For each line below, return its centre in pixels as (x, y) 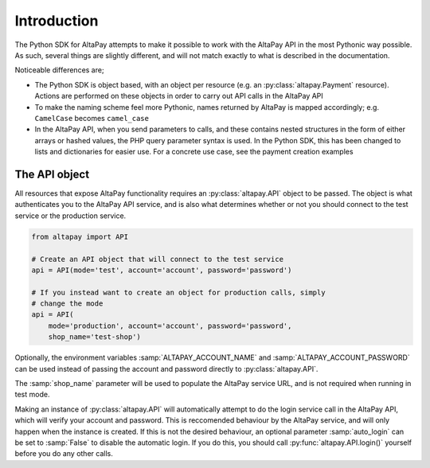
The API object (52, 174)
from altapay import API (80, 236)
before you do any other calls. (64, 454)
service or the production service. (70, 216)
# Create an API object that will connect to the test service (158, 259)
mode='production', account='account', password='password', (170, 326)
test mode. (32, 395)
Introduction (57, 21)
